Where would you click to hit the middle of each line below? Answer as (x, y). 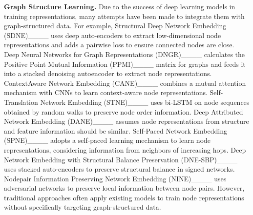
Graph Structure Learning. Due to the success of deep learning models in (120, 6)
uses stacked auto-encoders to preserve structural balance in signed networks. (119, 169)
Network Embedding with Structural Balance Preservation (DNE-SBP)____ (121, 159)
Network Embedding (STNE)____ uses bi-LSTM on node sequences (145, 102)
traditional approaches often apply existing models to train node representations (124, 197)
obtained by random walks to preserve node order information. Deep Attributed (124, 111)
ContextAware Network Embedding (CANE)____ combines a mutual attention (125, 83)
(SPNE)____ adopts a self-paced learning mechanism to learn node (107, 140)
